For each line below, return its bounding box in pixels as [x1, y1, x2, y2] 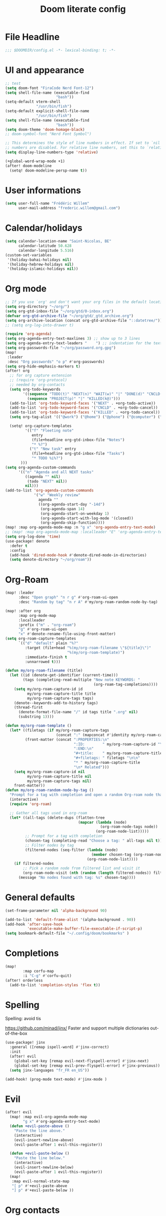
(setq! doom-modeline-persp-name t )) [9, 168, 87, 173]
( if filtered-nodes [14, 861, 54, 866]
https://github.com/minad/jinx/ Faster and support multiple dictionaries [5, 1025, 149, 1031]
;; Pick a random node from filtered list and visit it [23, 866, 140, 871]
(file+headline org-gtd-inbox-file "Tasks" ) [31, 451, 125, 456]
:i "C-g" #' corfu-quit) [23, 973, 72, 978]
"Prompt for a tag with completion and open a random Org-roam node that [9, 792, 165, 797]
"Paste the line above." [14, 1128, 65, 1133]
